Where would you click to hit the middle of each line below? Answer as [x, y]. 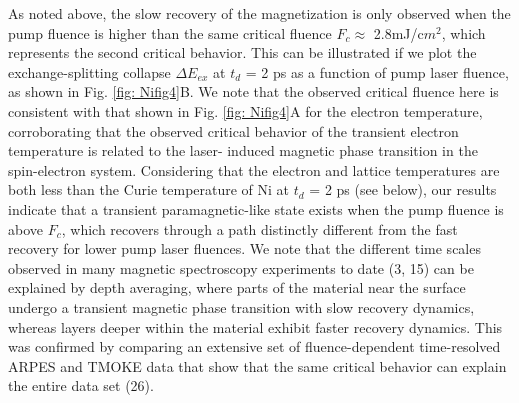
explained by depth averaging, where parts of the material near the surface [237, 287]
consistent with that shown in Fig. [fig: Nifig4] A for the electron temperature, [245, 110]
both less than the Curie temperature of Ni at [149, 189]
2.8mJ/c [398, 32]
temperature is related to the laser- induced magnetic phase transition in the [243, 150]
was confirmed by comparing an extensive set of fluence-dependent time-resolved [254, 346]
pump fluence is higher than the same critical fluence [170, 32]
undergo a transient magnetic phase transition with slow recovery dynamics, [241, 306]
